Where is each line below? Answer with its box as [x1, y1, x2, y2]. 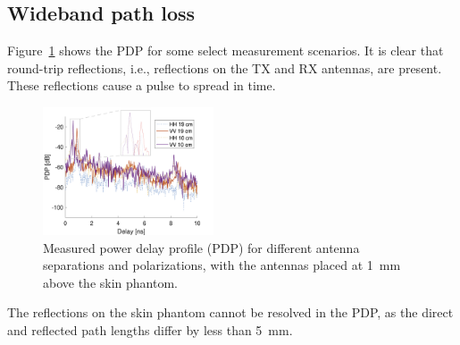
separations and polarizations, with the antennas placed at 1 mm [43, 256, 401, 274]
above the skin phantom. [43, 273, 178, 291]
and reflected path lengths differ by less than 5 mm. [7, 321, 293, 340]
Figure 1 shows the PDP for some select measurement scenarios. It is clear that [7, 41, 444, 60]
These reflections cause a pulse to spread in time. [7, 76, 276, 95]
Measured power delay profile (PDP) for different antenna [43, 238, 360, 257]
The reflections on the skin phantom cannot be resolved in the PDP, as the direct [7, 303, 454, 322]
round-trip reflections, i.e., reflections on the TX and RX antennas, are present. [7, 58, 442, 77]
